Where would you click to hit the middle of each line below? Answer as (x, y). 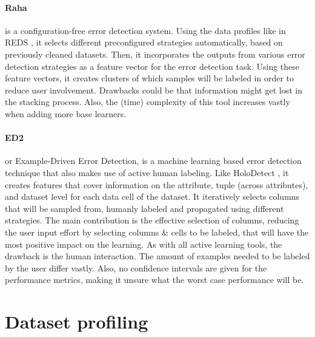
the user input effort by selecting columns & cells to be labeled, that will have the (157, 232)
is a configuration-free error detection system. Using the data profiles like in (145, 30)
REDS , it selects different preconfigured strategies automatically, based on (144, 42)
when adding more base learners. (66, 113)
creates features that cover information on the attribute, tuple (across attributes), (157, 184)
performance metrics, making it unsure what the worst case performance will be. (154, 280)
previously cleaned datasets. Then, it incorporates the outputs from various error (155, 54)
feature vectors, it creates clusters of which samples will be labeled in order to (150, 78)
